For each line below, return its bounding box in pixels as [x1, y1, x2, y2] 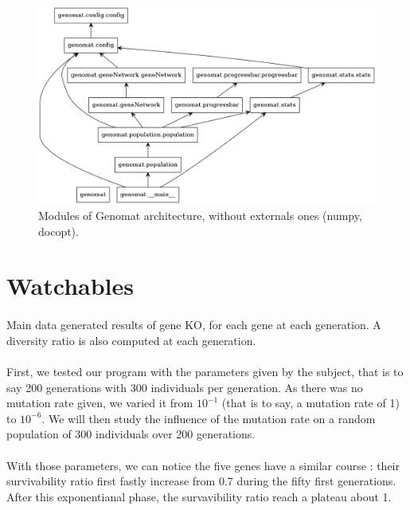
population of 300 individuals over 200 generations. [6, 426, 256, 442]
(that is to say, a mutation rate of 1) [221, 394, 400, 411]
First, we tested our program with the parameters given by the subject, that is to [6, 363, 404, 379]
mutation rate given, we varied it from [6, 394, 193, 411]
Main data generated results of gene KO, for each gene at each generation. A [6, 316, 381, 333]
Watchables [6, 269, 135, 302]
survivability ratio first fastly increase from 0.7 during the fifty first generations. [6, 473, 396, 489]
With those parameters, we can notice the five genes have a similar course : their [6, 457, 400, 473]
